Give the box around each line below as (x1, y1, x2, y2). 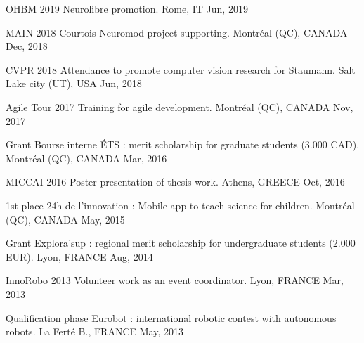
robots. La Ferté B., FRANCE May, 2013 (6, 324, 183, 339)
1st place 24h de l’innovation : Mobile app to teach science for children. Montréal (6, 198, 355, 212)
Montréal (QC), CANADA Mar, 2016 (6, 150, 167, 165)
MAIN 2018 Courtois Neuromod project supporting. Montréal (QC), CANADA (6, 25, 348, 39)
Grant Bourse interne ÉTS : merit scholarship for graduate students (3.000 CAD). (6, 137, 360, 152)
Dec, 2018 (6, 39, 48, 53)
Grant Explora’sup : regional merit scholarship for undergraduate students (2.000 (6, 235, 356, 250)
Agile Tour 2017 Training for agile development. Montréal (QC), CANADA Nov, (6, 99, 353, 114)
